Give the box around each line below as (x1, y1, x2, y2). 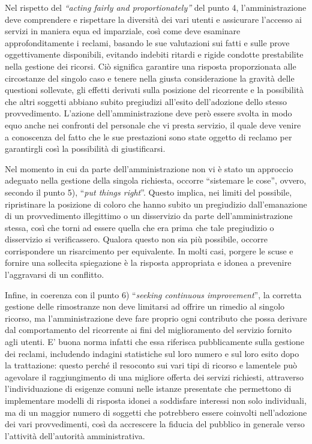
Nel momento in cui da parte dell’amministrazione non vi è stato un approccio (5, 162, 293, 175)
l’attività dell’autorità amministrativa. (5, 429, 145, 442)
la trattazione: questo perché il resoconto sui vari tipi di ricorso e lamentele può (5, 359, 298, 371)
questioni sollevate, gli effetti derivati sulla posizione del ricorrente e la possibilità (5, 83, 304, 96)
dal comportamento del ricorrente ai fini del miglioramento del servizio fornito (5, 323, 292, 336)
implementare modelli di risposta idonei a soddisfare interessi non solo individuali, (5, 394, 307, 406)
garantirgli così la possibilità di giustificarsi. (5, 142, 166, 155)
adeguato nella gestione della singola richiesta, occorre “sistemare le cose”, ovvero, (5, 174, 307, 187)
